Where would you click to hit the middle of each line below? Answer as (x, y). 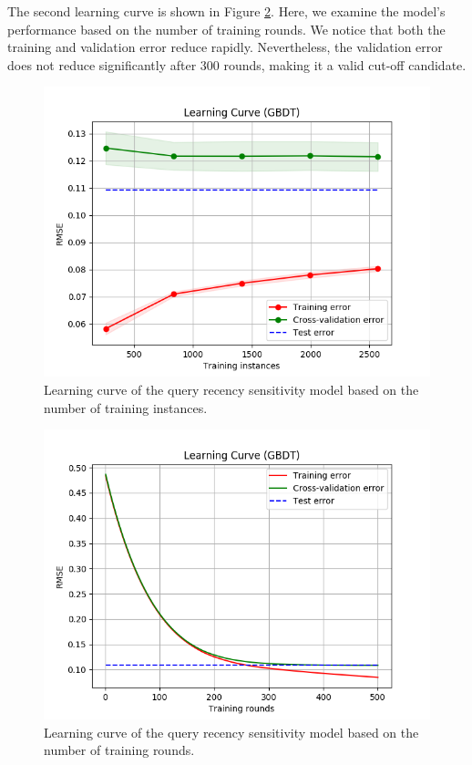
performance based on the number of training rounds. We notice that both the (226, 29)
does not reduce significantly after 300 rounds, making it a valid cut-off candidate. (237, 64)
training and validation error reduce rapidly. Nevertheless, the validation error (225, 47)
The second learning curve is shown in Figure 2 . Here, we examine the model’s (226, 11)
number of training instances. (126, 407)
